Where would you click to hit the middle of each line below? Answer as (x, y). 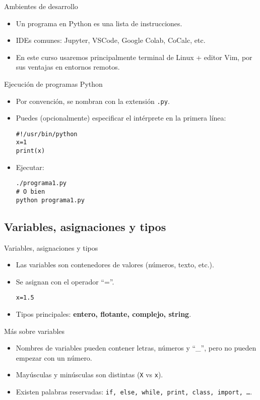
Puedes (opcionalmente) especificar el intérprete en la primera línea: (121, 118)
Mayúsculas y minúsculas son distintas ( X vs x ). (89, 375)
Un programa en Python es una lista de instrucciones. (99, 23)
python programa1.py (50, 200)
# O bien (30, 192)
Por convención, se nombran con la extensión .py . (93, 101)
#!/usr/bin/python (47, 134)
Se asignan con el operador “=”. (65, 281)
